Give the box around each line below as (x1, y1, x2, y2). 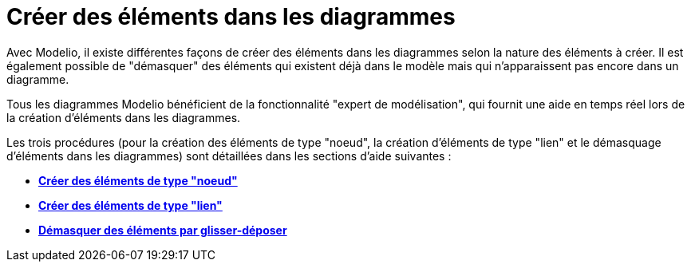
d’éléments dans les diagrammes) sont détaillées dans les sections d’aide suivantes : (6, 148, 452, 163)
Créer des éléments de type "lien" (38, 198, 223, 212)
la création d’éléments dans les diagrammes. (6, 110, 241, 124)
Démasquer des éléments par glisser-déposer (38, 223, 287, 237)
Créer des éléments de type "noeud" (38, 173, 238, 187)
